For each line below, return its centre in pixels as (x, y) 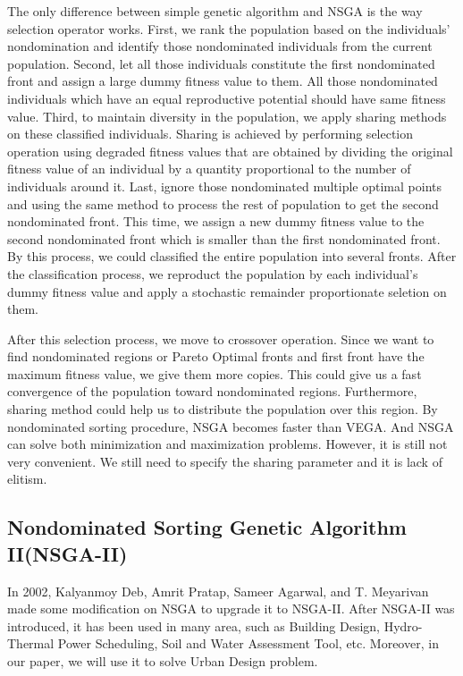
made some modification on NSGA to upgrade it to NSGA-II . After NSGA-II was (231, 608)
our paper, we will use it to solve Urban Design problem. (163, 661)
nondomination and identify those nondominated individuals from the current (220, 46)
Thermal (31, 643)
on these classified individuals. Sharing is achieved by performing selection (210, 134)
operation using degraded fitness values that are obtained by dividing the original (230, 151)
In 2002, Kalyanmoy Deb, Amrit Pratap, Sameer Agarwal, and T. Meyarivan (218, 591)
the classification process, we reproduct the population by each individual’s (213, 273)
